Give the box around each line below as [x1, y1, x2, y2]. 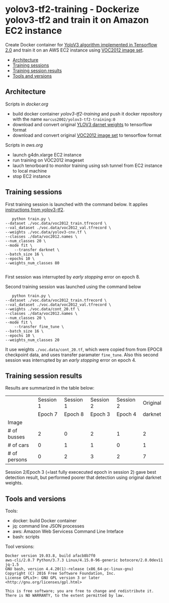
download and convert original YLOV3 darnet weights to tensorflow [12, 121, 152, 127]
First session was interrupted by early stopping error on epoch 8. [5, 273, 140, 280]
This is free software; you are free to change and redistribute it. [5, 589, 154, 594]
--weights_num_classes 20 [5, 337, 59, 343]
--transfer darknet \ [14, 247, 59, 252]
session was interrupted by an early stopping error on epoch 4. [5, 357, 136, 363]
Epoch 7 [37, 411, 58, 418]
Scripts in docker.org [5, 101, 49, 107]
